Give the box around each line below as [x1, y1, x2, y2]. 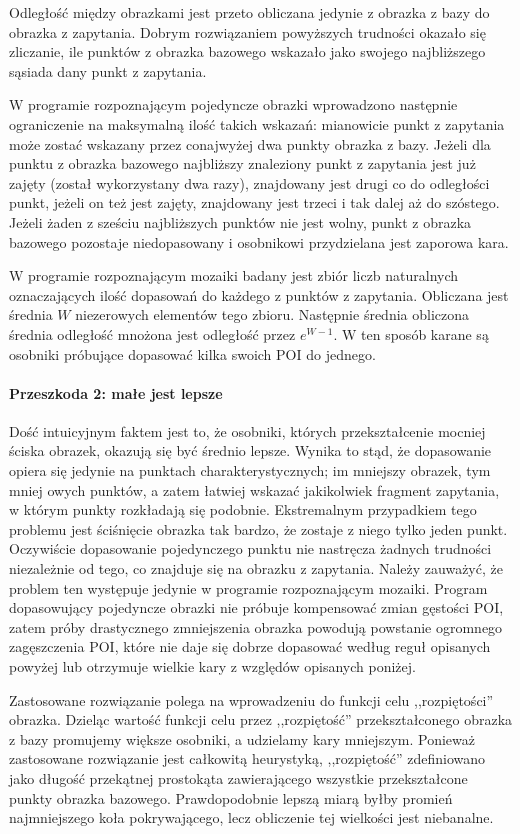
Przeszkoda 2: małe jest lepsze [9, 382, 223, 403]
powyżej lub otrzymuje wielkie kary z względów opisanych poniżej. [9, 656, 416, 677]
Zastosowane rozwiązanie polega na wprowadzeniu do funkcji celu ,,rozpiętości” [9, 689, 494, 710]
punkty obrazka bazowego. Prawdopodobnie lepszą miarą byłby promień [9, 787, 453, 808]
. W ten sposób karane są [333, 323, 489, 344]
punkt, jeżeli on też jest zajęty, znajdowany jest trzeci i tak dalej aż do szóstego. [9, 192, 500, 213]
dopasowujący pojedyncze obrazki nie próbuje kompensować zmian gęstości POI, [9, 597, 504, 618]
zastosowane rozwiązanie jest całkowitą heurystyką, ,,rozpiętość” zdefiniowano [9, 748, 486, 769]
